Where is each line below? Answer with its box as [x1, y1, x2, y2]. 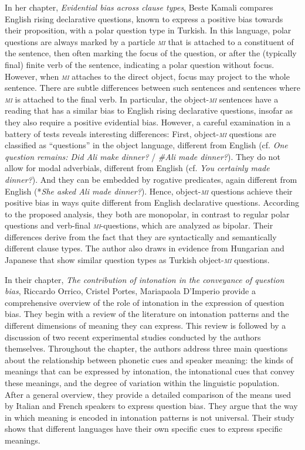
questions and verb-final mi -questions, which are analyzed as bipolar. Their [5, 219, 273, 231]
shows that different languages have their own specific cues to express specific [5, 422, 283, 435]
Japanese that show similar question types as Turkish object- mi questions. [5, 254, 270, 266]
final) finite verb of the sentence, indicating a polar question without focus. [5, 58, 274, 70]
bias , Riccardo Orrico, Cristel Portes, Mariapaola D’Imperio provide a [5, 285, 256, 297]
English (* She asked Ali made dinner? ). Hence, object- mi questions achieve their [5, 185, 293, 197]
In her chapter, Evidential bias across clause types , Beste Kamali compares [5, 1, 273, 13]
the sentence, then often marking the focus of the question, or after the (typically [5, 47, 297, 59]
